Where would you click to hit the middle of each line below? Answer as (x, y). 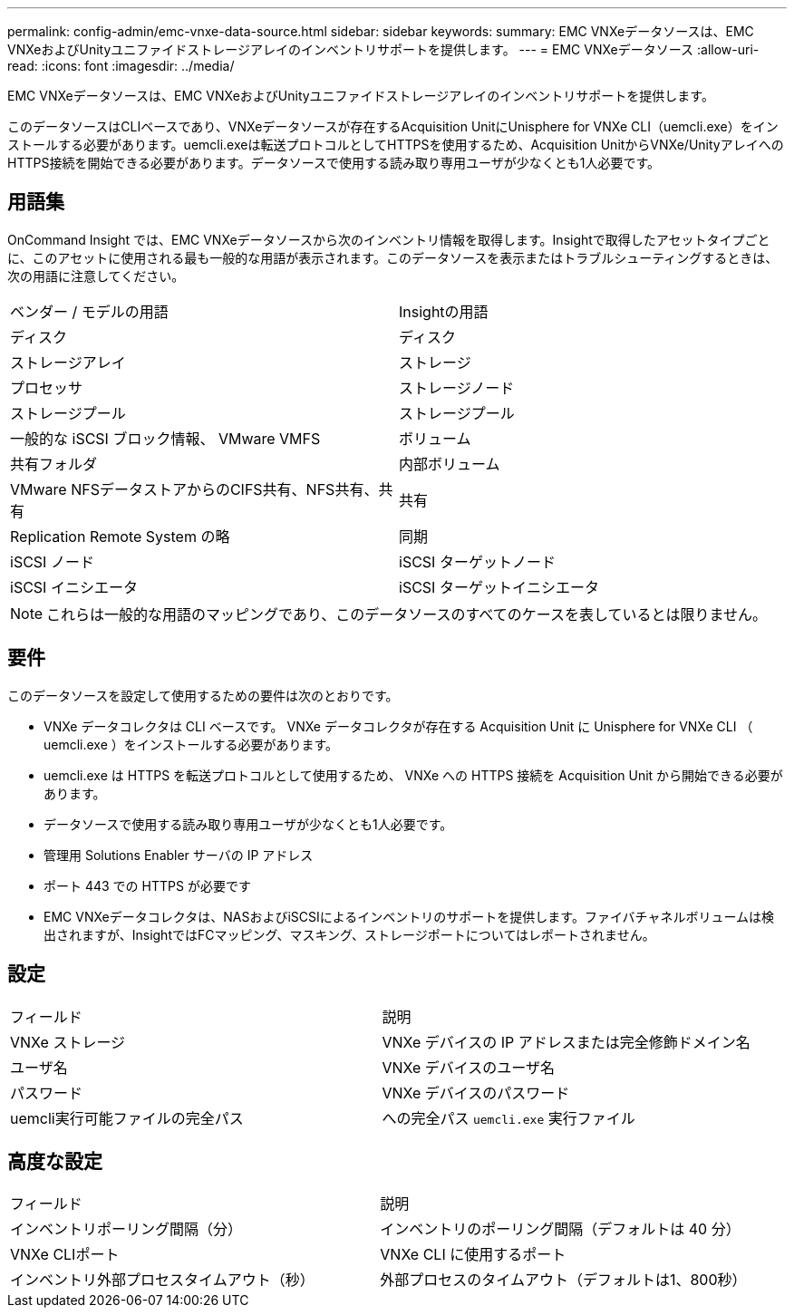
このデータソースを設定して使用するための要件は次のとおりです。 (203, 695)
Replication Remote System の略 (120, 536)
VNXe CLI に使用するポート (473, 1255)
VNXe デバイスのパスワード (476, 1093)
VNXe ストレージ (68, 1042)
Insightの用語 (444, 311)
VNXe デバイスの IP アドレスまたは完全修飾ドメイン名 (566, 1042)
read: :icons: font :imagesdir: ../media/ (121, 66)
